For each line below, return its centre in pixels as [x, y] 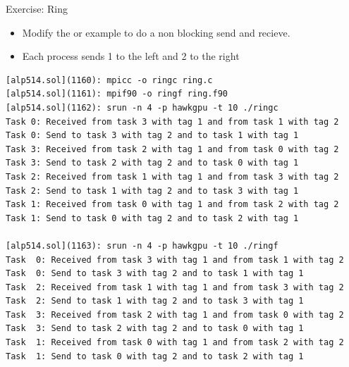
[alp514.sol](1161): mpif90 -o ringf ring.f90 [117, 94]
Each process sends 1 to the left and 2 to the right [131, 56]
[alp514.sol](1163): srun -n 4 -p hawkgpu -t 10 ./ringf [142, 245]
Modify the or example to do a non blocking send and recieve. [156, 32]
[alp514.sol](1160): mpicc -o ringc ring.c [109, 80]
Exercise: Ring [37, 8]
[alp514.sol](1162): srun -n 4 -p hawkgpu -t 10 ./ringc [142, 107]
